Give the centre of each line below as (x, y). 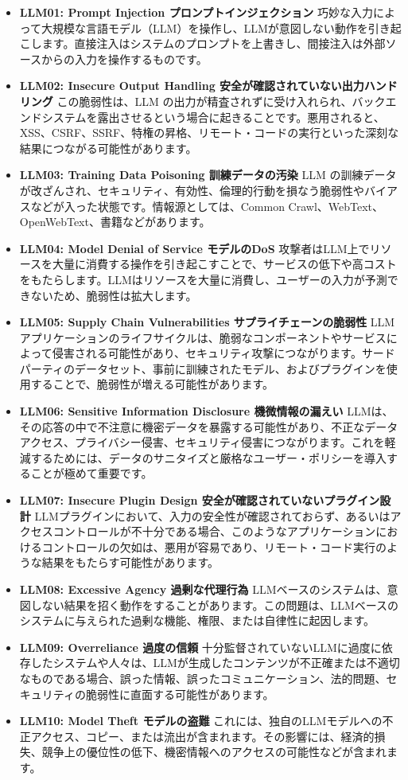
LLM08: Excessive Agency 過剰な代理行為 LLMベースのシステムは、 (203, 589)
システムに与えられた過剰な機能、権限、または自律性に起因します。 (197, 620)
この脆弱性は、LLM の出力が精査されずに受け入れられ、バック (221, 101)
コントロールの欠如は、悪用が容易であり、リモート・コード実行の (214, 546)
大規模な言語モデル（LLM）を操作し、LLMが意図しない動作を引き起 (221, 27)
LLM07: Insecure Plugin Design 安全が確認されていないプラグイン (200, 500)
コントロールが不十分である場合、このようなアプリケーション (214, 531)
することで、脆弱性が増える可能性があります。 (152, 384)
